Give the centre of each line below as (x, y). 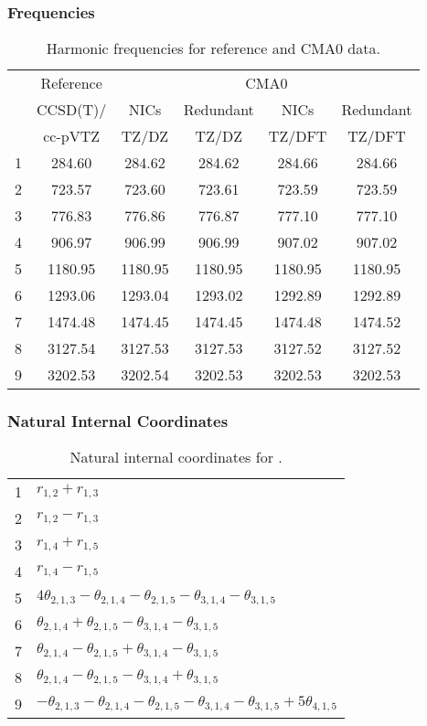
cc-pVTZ (72, 136)
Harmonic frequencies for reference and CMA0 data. (213, 48)
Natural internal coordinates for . (176, 457)
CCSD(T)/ (72, 110)
